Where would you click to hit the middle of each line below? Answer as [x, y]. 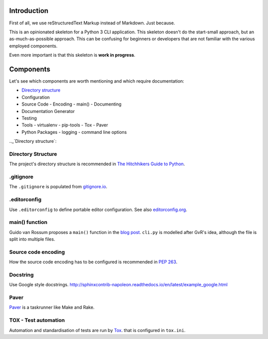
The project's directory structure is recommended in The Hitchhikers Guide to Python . [97, 164]
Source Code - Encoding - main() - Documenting [71, 104]
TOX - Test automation [37, 320]
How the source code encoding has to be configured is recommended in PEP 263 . [93, 262]
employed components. [33, 46]
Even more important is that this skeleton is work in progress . [72, 55]
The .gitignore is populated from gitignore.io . [58, 187]
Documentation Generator [48, 111]
